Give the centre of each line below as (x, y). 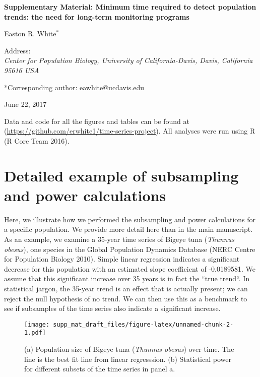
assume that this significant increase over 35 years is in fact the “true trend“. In (127, 278)
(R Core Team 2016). (37, 140)
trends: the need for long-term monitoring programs (97, 16)
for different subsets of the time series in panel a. (100, 369)
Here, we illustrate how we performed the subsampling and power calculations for (130, 219)
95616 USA (22, 70)
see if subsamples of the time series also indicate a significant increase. (112, 308)
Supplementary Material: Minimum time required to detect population (130, 7)
